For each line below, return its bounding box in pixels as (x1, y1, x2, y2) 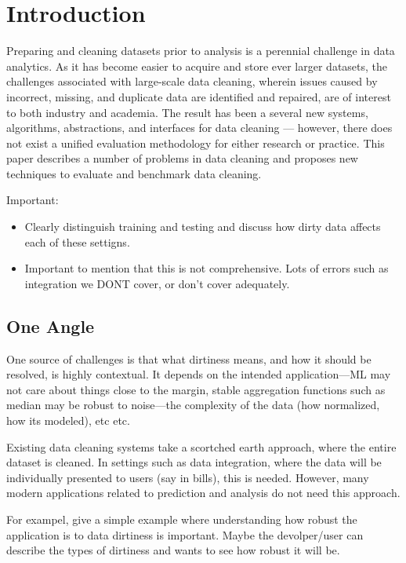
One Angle (6, 313, 95, 338)
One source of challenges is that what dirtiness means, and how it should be (6, 350, 372, 367)
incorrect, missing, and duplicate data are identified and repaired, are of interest (6, 88, 391, 104)
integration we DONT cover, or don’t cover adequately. (24, 275, 290, 291)
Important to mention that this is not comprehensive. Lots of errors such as (24, 260, 389, 276)
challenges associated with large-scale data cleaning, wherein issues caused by (6, 73, 378, 90)
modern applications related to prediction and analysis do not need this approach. (6, 484, 401, 501)
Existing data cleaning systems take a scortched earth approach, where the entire (6, 438, 397, 455)
